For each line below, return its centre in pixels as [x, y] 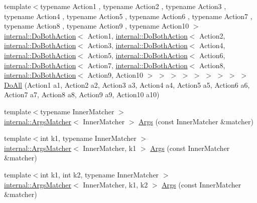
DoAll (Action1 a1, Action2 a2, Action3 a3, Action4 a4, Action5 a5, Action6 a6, [127, 84]
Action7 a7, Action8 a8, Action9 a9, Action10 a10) [82, 94]
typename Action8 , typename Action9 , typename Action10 [97, 26]
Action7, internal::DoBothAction [138, 65]
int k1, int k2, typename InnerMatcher [100, 174]
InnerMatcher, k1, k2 [115, 184]
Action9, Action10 [115, 75]
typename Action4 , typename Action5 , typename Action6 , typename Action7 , [128, 16]
